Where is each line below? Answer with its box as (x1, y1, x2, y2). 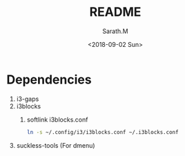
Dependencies (6, 72, 92, 87)
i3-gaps (16, 95, 39, 103)
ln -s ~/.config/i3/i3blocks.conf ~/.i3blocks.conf (26, 128, 179, 135)
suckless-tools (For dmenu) (16, 141, 95, 149)
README (89, 4, 142, 20)
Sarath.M (102, 27, 128, 35)
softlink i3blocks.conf (26, 115, 88, 124)
